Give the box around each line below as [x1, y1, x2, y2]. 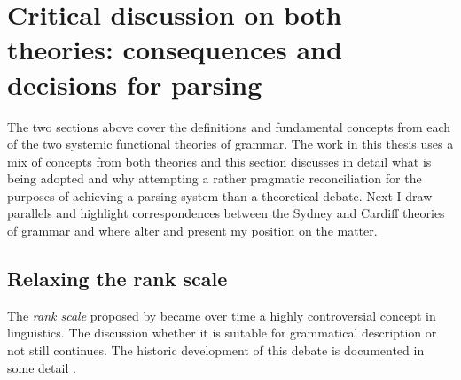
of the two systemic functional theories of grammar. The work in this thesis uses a [7, 135, 454, 153]
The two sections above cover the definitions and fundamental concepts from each [7, 117, 451, 136]
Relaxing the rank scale [7, 265, 228, 292]
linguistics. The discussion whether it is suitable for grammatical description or [7, 323, 437, 342]
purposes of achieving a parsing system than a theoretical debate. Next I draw [7, 186, 433, 205]
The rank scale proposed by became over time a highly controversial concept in [7, 306, 436, 324]
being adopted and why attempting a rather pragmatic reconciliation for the [7, 169, 422, 188]
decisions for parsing [7, 66, 262, 102]
